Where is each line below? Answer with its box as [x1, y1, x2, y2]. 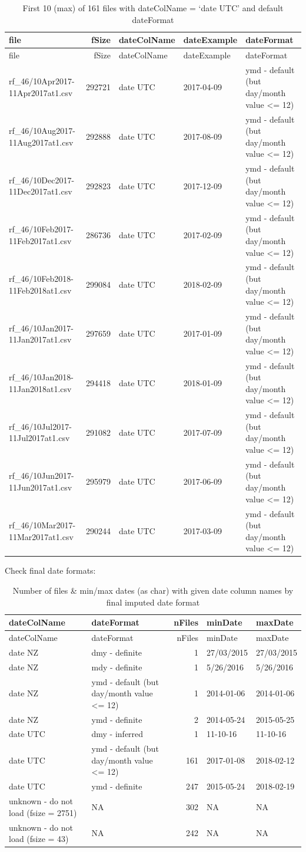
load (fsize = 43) [9, 833, 69, 845]
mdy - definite [91, 660, 142, 673]
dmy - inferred [91, 728, 144, 740]
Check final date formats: [5, 564, 96, 577]
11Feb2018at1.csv [9, 284, 72, 296]
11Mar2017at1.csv [9, 530, 74, 542]
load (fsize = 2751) [9, 806, 77, 818]
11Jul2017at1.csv [9, 432, 70, 444]
